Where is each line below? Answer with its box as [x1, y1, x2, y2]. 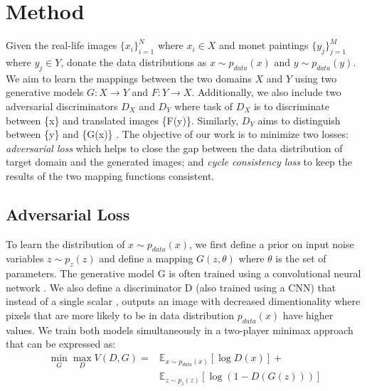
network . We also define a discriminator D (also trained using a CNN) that [6, 279, 336, 294]
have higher [282, 308, 334, 323]
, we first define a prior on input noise [189, 236, 354, 251]
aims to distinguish [257, 112, 341, 127]
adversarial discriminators [6, 98, 118, 113]
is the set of [275, 251, 326, 266]
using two [294, 70, 337, 85]
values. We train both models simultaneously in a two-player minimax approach [6, 322, 353, 337]
